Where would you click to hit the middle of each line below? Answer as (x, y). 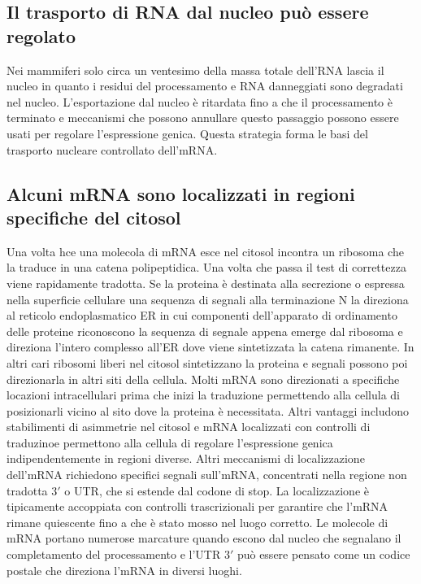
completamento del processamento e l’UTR (114, 554)
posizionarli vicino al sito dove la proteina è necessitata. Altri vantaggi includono (208, 410)
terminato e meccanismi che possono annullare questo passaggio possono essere (203, 118)
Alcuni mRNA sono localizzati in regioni (181, 193)
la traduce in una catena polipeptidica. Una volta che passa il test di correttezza (206, 267)
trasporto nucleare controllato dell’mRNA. (112, 149)
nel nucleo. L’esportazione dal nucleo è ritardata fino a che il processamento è (200, 101)
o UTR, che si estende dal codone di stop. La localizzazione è (217, 490)
